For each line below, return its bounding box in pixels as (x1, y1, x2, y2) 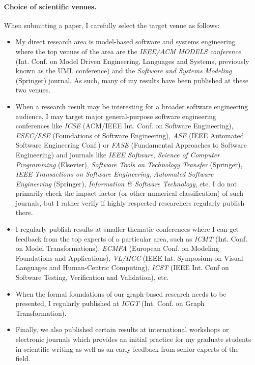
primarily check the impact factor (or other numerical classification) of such (15, 188, 244, 198)
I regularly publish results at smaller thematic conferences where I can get (15, 224, 239, 234)
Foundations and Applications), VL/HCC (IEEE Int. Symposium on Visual (15, 252, 243, 263)
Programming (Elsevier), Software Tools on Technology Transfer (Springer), (15, 159, 243, 169)
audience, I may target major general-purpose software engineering (15, 111, 217, 121)
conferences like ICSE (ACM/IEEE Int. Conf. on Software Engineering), (15, 121, 234, 131)
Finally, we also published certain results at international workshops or (15, 324, 229, 335)
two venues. (15, 85, 51, 95)
